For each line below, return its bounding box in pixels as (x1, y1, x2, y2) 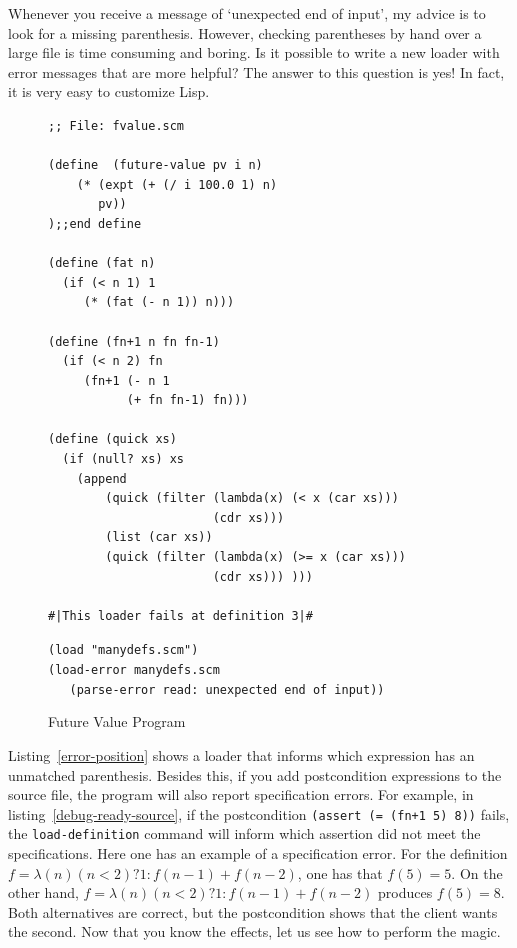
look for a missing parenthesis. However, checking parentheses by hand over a (8, 22, 482, 43)
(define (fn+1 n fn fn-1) (48, 334, 220, 349)
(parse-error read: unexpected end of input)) (69, 682, 385, 697)
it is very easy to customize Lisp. (8, 81, 210, 102)
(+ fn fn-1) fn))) (126, 393, 249, 408)
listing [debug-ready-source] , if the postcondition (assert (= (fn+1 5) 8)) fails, (8, 803, 510, 824)
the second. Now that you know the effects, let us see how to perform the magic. (8, 921, 501, 942)
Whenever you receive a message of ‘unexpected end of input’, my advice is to (8, 3, 486, 23)
